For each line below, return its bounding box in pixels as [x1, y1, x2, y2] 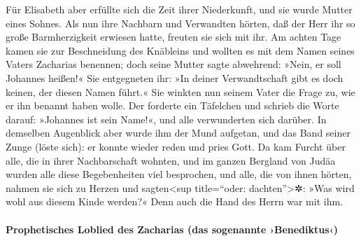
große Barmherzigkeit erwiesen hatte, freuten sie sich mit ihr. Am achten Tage [6, 29, 341, 44]
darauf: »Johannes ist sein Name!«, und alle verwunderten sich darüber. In [6, 111, 327, 126]
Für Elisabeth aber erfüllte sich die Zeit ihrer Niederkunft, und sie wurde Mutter [6, 2, 353, 16]
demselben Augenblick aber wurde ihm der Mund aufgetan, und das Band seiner [6, 125, 351, 140]
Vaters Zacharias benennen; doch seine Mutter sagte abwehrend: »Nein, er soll [6, 57, 341, 71]
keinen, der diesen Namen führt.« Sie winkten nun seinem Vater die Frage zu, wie [6, 84, 355, 99]
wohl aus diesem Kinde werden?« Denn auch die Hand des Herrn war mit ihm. [6, 194, 344, 209]
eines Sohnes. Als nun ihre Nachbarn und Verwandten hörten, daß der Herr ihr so [6, 15, 355, 30]
